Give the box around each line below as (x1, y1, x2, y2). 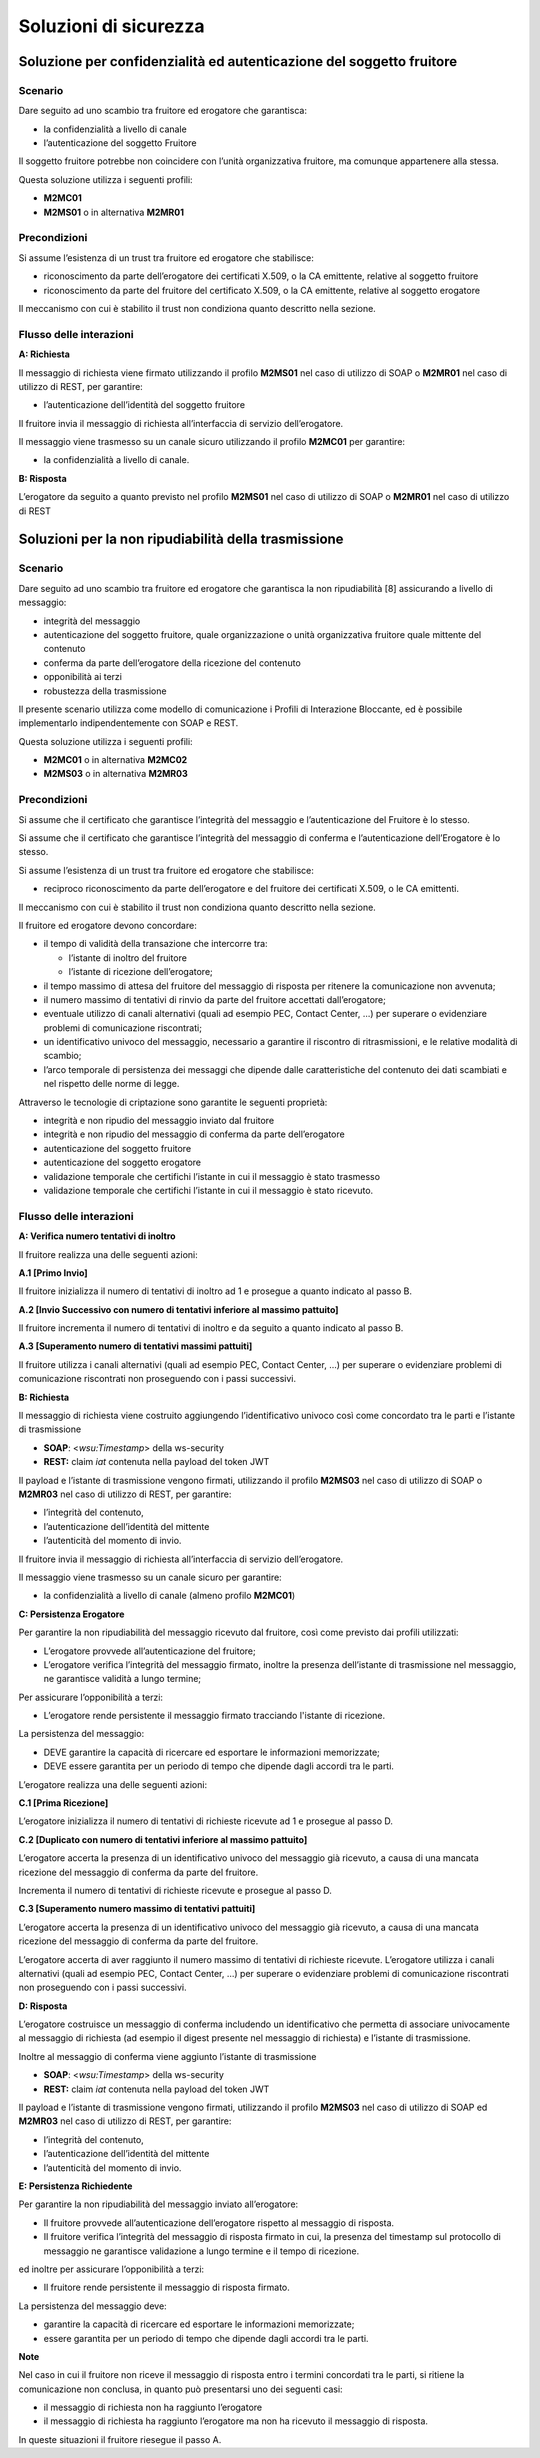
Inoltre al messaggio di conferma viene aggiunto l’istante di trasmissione (18, 2050, 317, 2062)
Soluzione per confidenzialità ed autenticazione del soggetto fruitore (18, 53, 458, 70)
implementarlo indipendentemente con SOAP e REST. (18, 717, 239, 729)
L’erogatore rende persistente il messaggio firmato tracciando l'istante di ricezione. (43, 1710, 386, 1722)
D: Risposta (18, 2000, 68, 2012)
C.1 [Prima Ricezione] (18, 1797, 109, 1809)
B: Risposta (18, 472, 67, 484)
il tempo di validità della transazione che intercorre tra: (43, 938, 269, 950)
